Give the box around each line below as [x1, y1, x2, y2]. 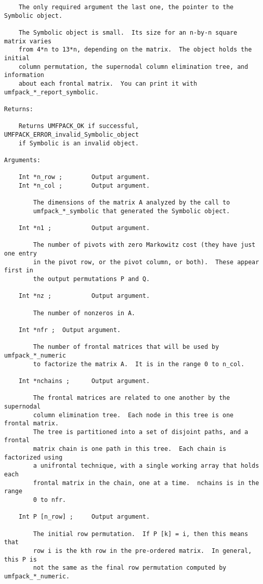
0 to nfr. [33, 496, 66, 504]
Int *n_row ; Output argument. [18, 173, 150, 181]
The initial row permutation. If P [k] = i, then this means [33, 530, 248, 538]
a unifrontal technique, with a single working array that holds [33, 462, 259, 470]
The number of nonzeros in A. [33, 309, 135, 317]
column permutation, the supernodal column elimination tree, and [18, 63, 248, 70]
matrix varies [4, 37, 52, 45]
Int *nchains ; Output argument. [18, 377, 150, 385]
